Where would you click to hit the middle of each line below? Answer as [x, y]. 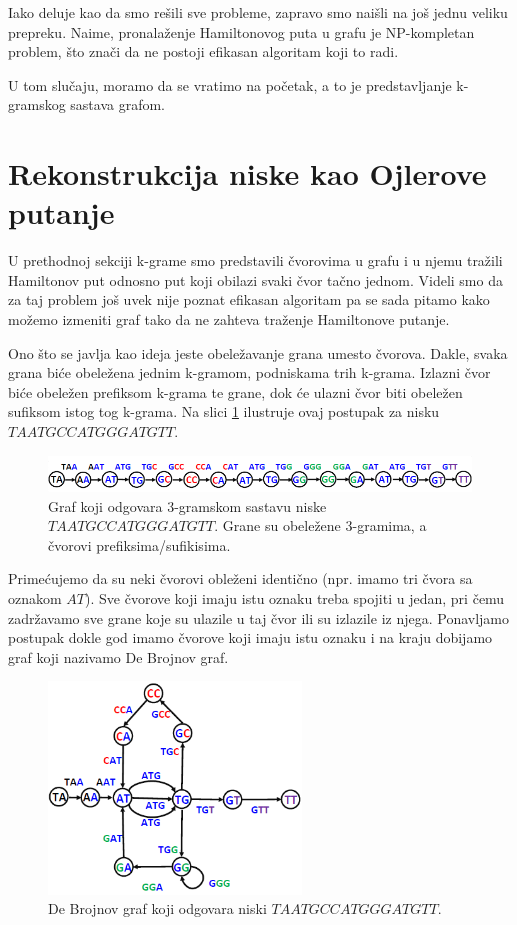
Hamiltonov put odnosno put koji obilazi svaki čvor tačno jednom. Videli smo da [255, 279]
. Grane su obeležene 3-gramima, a [320, 525]
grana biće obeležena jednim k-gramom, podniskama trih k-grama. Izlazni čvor [249, 372]
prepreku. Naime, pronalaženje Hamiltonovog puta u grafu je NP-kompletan [241, 31]
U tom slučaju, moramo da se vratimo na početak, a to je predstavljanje [230, 84]
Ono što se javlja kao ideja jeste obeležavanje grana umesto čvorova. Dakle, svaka [258, 352]
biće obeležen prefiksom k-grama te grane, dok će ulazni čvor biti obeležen [235, 391]
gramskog [37, 104]
